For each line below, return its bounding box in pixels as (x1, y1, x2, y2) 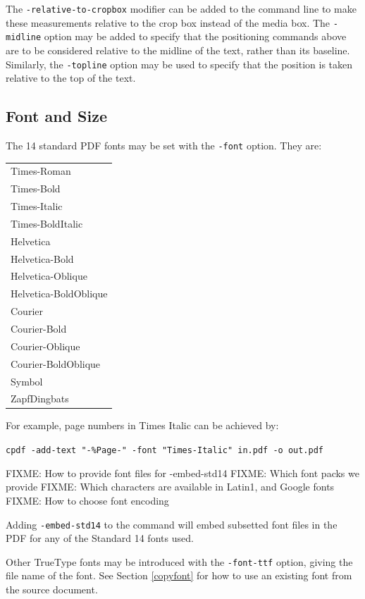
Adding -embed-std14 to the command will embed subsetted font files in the (6, 517, 338, 531)
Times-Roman (11, 163, 71, 178)
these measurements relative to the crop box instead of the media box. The (6, 15, 330, 30)
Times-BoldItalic (11, 216, 83, 230)
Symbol (11, 373, 43, 388)
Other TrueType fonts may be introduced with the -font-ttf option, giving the (6, 554, 353, 569)
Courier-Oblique (11, 338, 80, 353)
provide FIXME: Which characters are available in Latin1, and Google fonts (6, 479, 335, 494)
